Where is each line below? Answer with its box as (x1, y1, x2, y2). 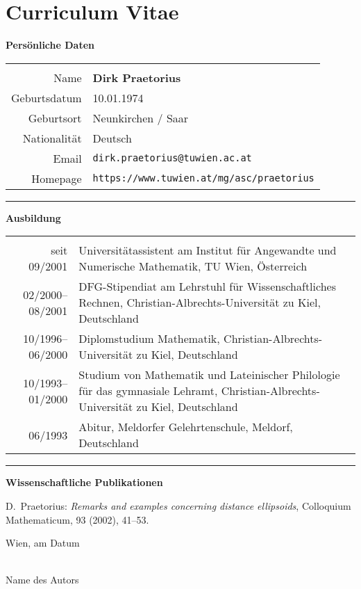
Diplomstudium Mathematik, (78, 330, 220, 347)
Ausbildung (6, 210, 61, 225)
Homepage (31, 170, 82, 186)
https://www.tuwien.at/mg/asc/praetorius (92, 172, 314, 184)
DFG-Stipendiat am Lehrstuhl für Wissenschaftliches (78, 278, 336, 295)
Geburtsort (28, 109, 82, 126)
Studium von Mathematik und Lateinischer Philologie (78, 366, 340, 383)
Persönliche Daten (6, 38, 95, 52)
